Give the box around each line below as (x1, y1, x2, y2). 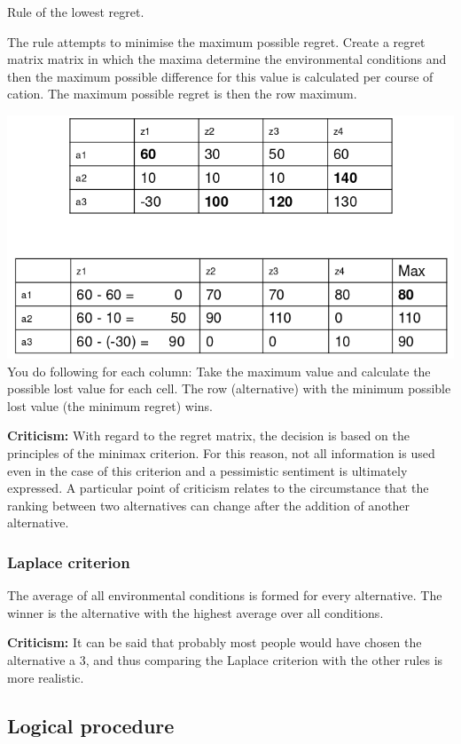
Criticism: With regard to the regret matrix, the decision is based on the (7, 426, 410, 445)
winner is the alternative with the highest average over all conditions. (7, 603, 384, 621)
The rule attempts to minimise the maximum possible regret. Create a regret (7, 32, 426, 51)
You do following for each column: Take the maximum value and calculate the (7, 361, 431, 380)
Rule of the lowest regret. (7, 3, 145, 20)
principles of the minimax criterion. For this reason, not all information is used (7, 443, 435, 462)
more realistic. (7, 668, 84, 686)
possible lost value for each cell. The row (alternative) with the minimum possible (7, 379, 451, 398)
